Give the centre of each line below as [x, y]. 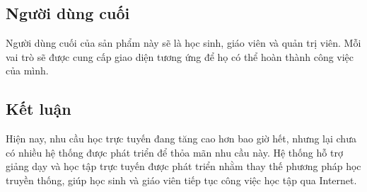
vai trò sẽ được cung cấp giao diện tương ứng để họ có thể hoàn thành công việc [180, 56]
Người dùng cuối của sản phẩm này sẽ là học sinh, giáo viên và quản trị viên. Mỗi [183, 43]
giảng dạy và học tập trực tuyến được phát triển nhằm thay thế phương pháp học [183, 166]
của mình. [27, 70]
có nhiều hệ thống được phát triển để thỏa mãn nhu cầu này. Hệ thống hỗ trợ [174, 152]
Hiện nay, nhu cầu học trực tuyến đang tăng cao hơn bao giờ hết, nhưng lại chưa [181, 139]
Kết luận [39, 109]
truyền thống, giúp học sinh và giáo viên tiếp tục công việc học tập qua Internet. [181, 180]
